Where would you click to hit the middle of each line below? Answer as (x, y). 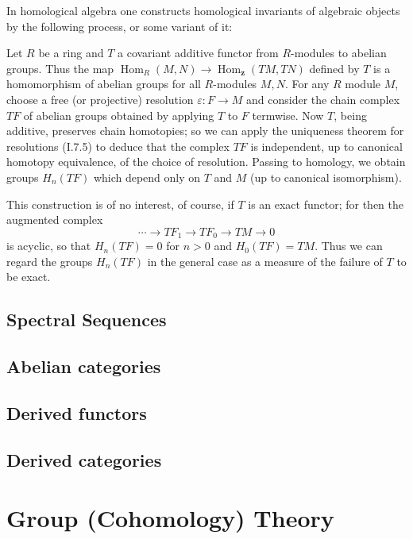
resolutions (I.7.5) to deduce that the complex (118, 146)
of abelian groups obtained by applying (119, 115)
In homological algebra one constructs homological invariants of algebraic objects (203, 10)
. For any (307, 84)
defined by (334, 68)
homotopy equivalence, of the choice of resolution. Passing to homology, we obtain (206, 162)
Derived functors (77, 412)
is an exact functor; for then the (326, 204)
